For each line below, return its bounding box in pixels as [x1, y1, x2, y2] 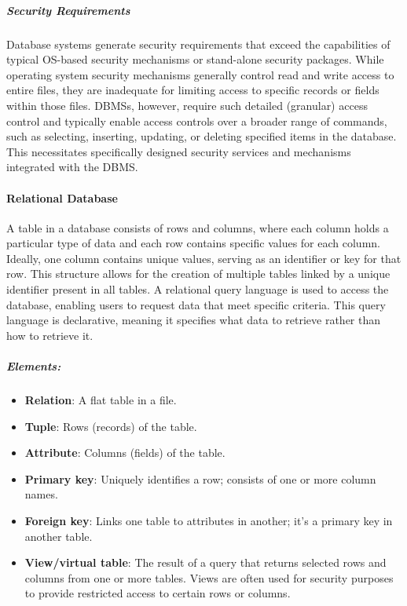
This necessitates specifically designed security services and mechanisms [6, 143, 351, 159]
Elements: [6, 358, 61, 374]
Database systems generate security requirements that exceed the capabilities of [6, 35, 390, 52]
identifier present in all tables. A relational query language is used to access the [6, 281, 389, 298]
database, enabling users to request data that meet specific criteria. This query [6, 296, 386, 312]
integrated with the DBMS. [6, 159, 138, 175]
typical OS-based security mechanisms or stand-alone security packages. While [6, 51, 384, 68]
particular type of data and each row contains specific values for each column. [6, 235, 380, 251]
